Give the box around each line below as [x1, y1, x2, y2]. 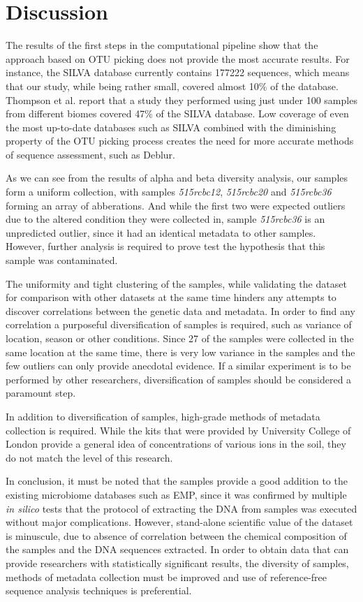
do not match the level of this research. [6, 450, 173, 464]
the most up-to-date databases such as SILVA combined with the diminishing [6, 119, 336, 134]
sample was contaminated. [6, 253, 118, 267]
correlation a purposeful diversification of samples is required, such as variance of [6, 317, 352, 332]
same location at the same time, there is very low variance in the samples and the [6, 344, 355, 359]
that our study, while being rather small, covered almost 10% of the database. [6, 78, 339, 93]
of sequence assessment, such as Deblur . [6, 147, 176, 161]
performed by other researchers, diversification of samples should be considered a [6, 372, 352, 386]
